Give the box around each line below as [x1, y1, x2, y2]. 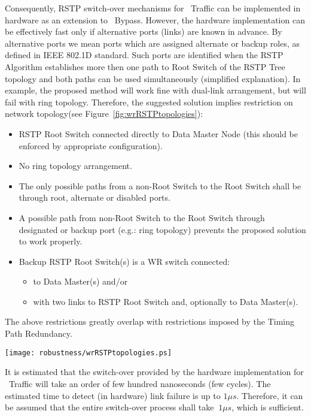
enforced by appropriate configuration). [19, 139, 163, 152]
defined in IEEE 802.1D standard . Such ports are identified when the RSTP [5, 49, 283, 61]
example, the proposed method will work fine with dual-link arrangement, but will [5, 84, 306, 96]
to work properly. [19, 235, 83, 247]
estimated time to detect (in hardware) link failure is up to [5, 389, 221, 401]
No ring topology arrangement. [19, 159, 132, 172]
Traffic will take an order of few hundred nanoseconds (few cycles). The [8, 377, 271, 389]
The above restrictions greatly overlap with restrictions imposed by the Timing [5, 315, 294, 328]
